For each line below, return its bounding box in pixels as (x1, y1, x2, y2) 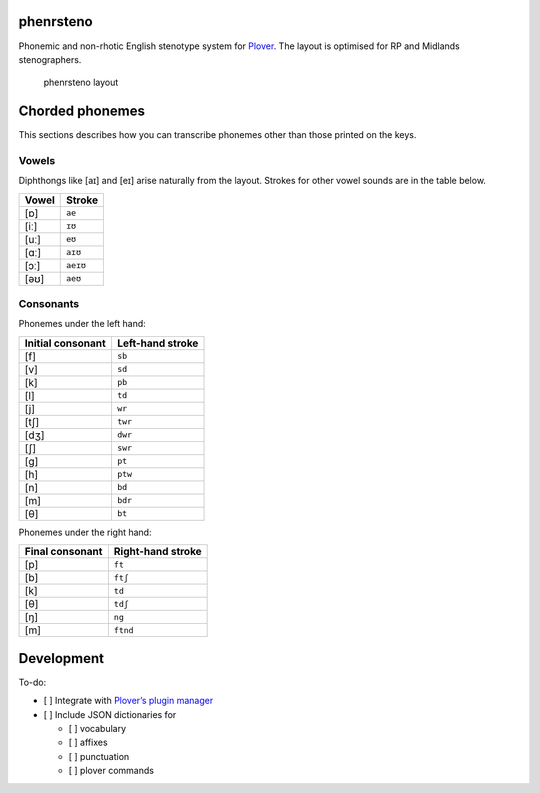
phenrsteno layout (43, 76, 119, 89)
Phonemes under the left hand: (18, 318, 147, 330)
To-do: (18, 676, 47, 688)
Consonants (18, 297, 80, 311)
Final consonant (24, 545, 103, 559)
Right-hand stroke (113, 545, 202, 559)
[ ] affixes (68, 736, 109, 749)
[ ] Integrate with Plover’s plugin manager (43, 695, 214, 707)
